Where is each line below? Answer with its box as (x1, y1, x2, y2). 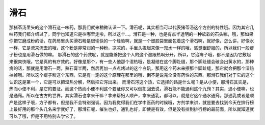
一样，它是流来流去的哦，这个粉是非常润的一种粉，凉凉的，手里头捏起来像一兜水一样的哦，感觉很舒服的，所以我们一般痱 (9, 44, 254, 51)
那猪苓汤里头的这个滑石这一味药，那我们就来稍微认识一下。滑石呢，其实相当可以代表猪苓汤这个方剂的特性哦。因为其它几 (9, 24, 254, 30)
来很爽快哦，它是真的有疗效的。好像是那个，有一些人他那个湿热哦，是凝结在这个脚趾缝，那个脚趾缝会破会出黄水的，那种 (9, 59, 254, 64)
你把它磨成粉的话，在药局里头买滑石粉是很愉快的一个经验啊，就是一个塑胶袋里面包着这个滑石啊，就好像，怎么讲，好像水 (9, 38, 254, 44)
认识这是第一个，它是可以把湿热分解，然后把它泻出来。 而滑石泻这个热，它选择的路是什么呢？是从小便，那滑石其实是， (9, 79, 251, 85)
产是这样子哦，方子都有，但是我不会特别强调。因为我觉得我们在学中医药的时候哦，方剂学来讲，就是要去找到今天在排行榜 (9, 99, 254, 105)
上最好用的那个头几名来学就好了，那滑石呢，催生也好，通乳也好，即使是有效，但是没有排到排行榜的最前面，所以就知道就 (9, 106, 254, 112)
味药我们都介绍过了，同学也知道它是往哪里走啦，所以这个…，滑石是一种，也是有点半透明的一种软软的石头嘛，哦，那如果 (9, 31, 254, 37)
